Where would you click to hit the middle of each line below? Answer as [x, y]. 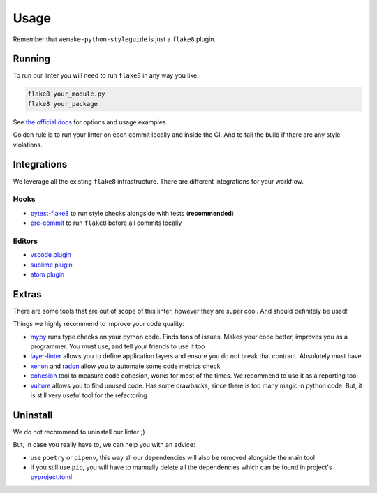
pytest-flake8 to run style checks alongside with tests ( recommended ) [132, 213]
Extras [27, 294]
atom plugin [47, 274]
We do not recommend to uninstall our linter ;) [79, 432]
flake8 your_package [62, 104]
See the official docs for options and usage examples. [90, 122]
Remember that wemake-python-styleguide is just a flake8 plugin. [114, 39]
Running [32, 59]
